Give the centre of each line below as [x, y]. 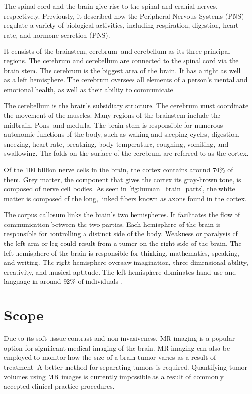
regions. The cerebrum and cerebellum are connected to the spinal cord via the [121, 60]
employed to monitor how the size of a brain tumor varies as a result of [110, 357]
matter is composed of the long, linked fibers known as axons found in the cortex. [125, 198]
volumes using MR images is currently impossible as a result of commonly [114, 376]
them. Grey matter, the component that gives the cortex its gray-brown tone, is [123, 179]
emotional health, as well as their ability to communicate [89, 89]
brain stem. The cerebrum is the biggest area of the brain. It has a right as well [122, 70]
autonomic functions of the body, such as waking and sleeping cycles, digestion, [122, 134]
